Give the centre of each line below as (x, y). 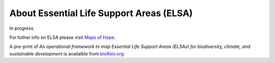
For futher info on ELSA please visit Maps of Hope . (62, 37)
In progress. (22, 28)
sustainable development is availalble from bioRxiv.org (67, 53)
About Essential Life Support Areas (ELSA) (101, 13)
